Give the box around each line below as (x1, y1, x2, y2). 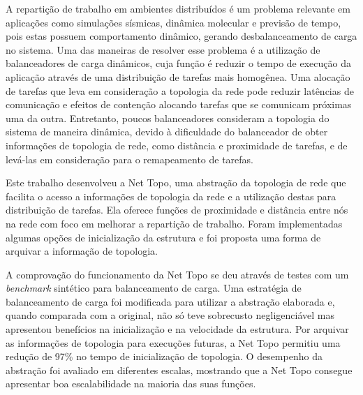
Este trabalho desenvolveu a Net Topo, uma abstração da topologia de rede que (6, 175, 346, 190)
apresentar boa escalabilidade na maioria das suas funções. (6, 376, 256, 391)
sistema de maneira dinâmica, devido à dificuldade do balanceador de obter (6, 124, 328, 139)
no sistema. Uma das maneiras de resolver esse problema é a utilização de (6, 42, 320, 57)
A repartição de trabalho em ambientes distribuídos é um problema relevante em (6, 1, 350, 15)
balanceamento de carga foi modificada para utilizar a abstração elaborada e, (6, 294, 335, 308)
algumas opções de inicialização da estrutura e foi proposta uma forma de (6, 230, 321, 244)
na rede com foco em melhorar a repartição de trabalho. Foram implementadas (6, 216, 343, 230)
